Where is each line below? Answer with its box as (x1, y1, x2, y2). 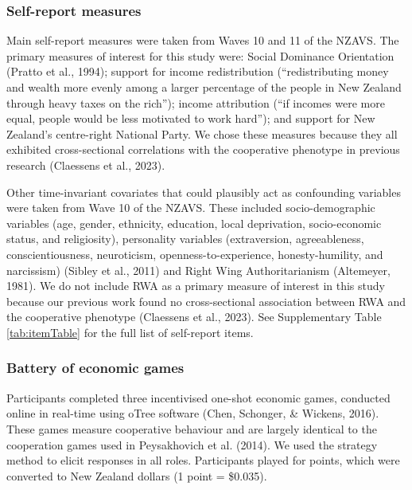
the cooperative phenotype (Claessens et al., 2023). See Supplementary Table (6, 308, 382, 325)
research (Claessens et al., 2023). (6, 156, 165, 173)
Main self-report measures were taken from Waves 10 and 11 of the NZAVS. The (6, 32, 399, 49)
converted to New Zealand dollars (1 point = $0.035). (6, 467, 267, 484)
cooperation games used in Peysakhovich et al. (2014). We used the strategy (6, 436, 378, 453)
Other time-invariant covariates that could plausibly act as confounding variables (6, 183, 401, 200)
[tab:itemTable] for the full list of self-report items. (6, 323, 254, 340)
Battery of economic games (6, 358, 185, 378)
